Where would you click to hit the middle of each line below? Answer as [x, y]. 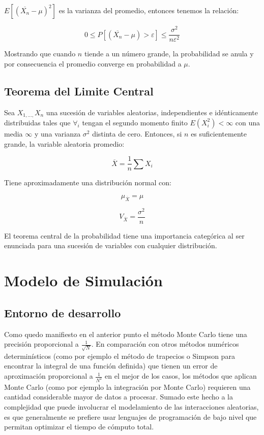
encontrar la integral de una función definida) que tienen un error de [111, 366]
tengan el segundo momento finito [135, 122]
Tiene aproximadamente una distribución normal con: [88, 182]
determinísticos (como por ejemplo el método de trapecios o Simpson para [120, 356]
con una [248, 122]
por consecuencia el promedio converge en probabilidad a [93, 63]
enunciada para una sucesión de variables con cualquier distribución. [111, 245]
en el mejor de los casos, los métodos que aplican [181, 376]
